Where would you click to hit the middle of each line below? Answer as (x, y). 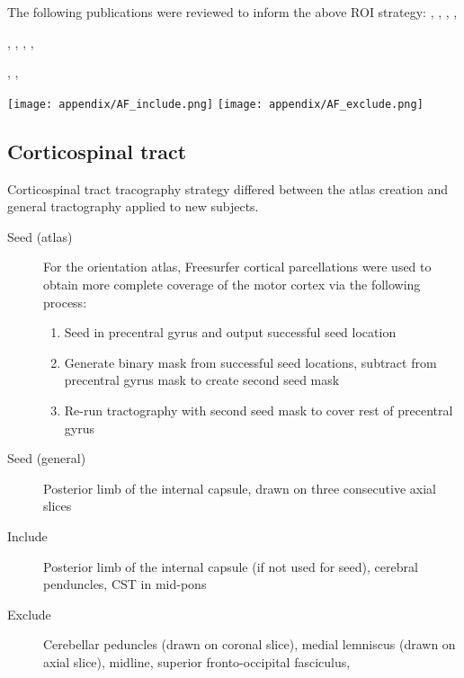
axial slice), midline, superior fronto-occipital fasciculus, (197, 661)
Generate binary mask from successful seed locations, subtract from (250, 362)
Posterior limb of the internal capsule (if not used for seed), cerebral (231, 566)
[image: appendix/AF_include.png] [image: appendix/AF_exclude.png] (215, 104)
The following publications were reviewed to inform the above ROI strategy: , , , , (232, 12)
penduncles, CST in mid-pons (125, 584)
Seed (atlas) (40, 236)
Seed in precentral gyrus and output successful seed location (230, 332)
